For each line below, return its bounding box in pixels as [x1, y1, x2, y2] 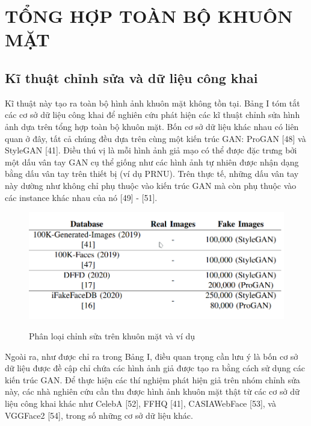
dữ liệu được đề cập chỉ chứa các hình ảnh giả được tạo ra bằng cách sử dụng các [5, 362, 306, 374]
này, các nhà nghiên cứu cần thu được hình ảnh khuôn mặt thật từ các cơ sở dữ [5, 385, 300, 398]
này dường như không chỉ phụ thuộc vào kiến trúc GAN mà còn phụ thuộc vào [5, 179, 297, 191]
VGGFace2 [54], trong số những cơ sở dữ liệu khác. [5, 409, 193, 421]
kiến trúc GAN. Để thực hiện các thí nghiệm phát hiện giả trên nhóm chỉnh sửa [5, 373, 300, 386]
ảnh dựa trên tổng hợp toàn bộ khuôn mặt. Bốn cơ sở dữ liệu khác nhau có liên [5, 120, 299, 132]
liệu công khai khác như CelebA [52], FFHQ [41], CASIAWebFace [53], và [5, 397, 276, 409]
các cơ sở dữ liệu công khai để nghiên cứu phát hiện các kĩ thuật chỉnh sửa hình [5, 108, 300, 121]
